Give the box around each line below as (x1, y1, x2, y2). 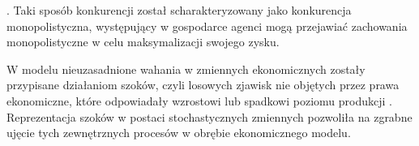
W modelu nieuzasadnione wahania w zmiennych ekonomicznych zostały (6, 60, 366, 77)
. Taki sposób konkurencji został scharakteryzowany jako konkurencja (6, 2, 352, 18)
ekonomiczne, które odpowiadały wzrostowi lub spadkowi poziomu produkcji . (6, 92, 392, 109)
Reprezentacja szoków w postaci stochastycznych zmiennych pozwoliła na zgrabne (6, 108, 413, 125)
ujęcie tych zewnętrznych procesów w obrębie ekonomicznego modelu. (6, 124, 351, 141)
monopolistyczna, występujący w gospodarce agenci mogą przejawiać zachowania (6, 17, 408, 34)
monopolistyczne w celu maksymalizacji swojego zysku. (6, 33, 280, 50)
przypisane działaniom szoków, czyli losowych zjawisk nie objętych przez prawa (6, 76, 400, 93)
